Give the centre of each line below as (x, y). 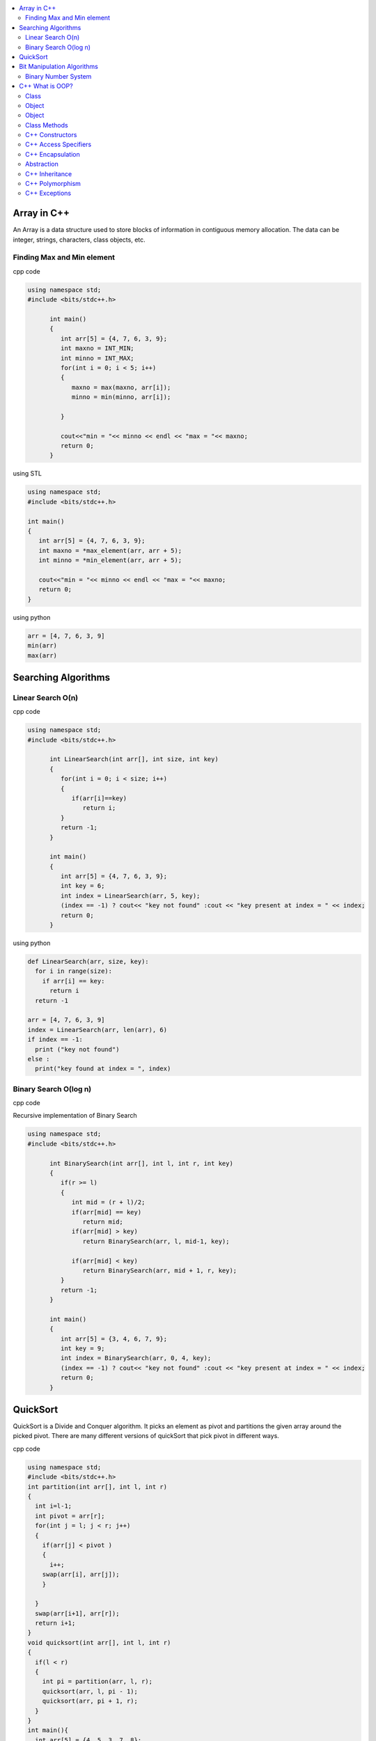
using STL (27, 474)
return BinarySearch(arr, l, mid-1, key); (156, 1241)
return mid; (103, 1221)
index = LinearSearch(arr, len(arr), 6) (97, 1030)
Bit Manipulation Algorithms (59, 67)
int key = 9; (83, 1349)
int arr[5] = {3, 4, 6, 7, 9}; (113, 1338)
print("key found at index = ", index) (103, 1069)
